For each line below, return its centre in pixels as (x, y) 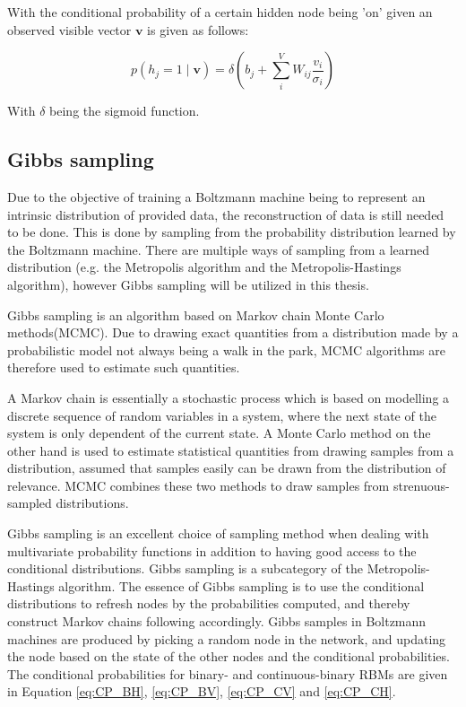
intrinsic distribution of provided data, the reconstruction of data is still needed (226, 214)
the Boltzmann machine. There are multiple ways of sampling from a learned (219, 249)
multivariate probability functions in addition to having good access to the (212, 550)
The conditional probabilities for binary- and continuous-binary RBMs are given (228, 673)
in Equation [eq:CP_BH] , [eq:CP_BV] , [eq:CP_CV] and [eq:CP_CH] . (202, 691)
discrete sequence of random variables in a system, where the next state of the (222, 415)
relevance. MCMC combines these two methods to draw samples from (198, 485)
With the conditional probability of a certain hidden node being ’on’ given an (220, 12)
